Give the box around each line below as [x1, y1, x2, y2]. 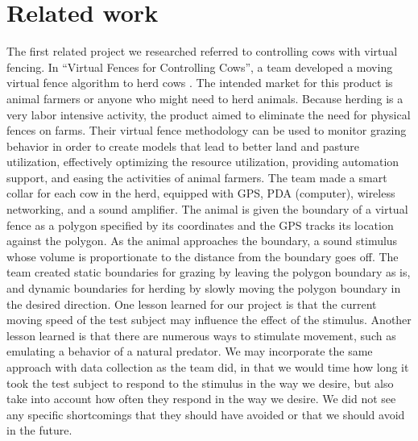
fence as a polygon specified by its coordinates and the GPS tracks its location [6, 216, 394, 233]
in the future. [6, 422, 72, 439]
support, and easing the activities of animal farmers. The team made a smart [6, 168, 387, 185]
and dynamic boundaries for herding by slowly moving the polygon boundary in [6, 280, 401, 297]
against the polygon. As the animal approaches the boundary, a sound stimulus [6, 232, 398, 249]
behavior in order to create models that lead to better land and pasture [6, 137, 359, 154]
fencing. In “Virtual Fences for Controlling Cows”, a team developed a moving [6, 58, 393, 75]
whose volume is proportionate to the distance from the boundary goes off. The [6, 248, 399, 264]
